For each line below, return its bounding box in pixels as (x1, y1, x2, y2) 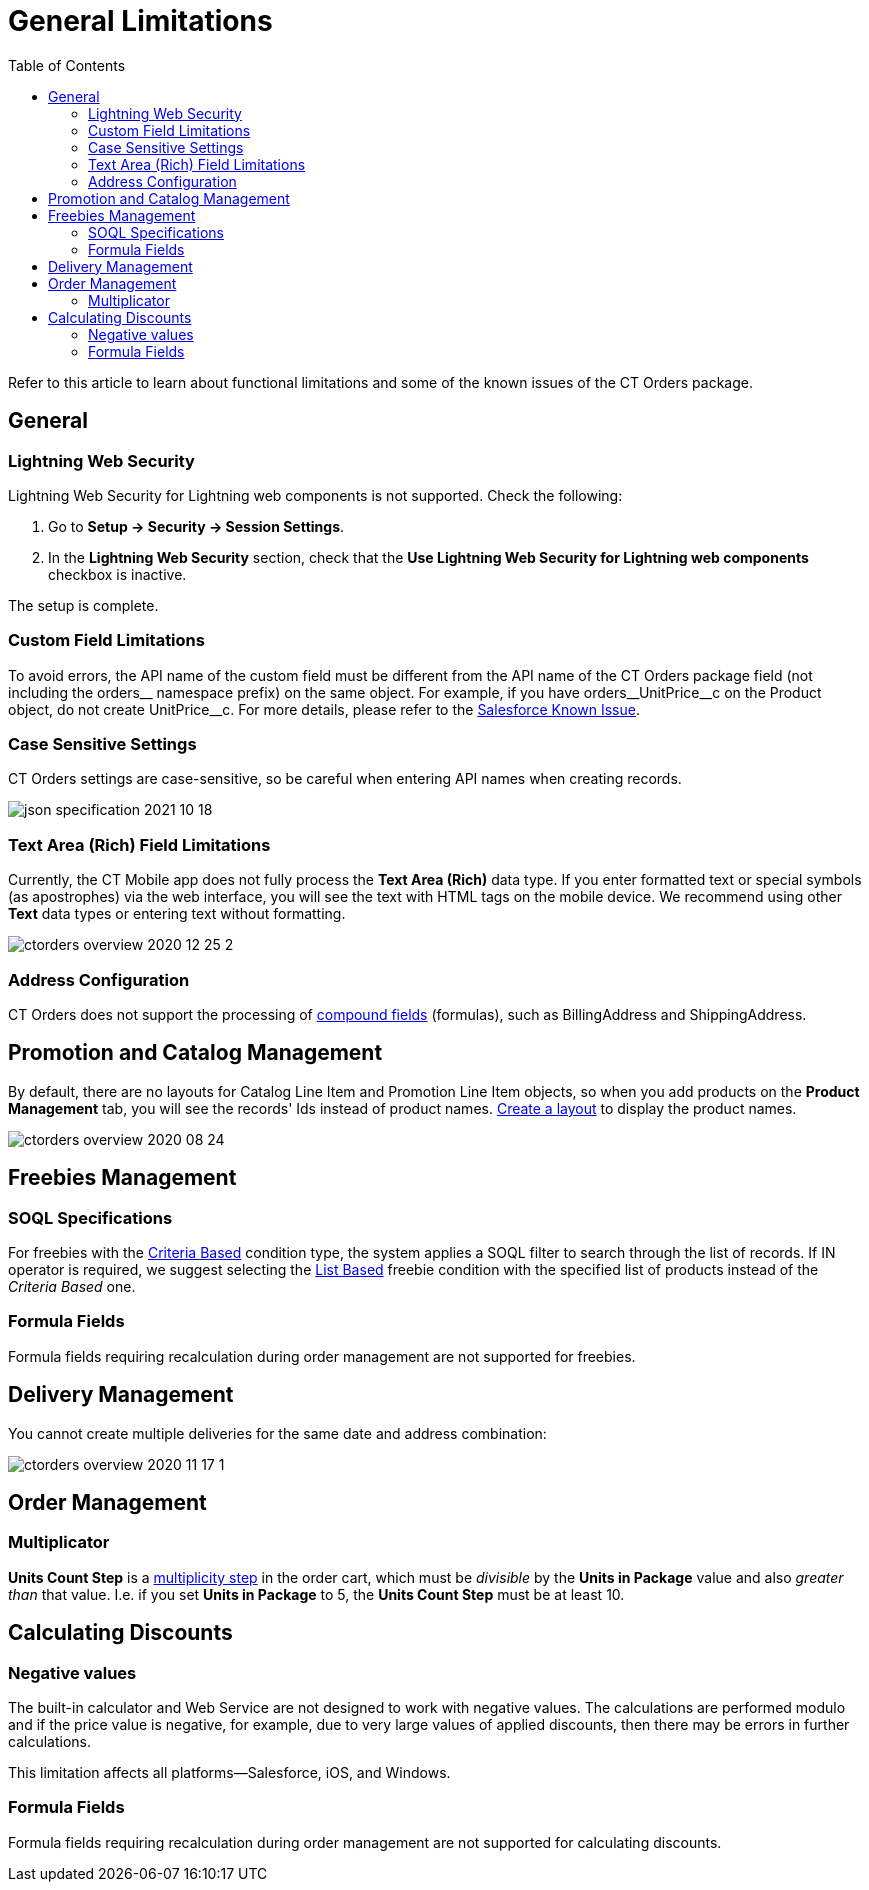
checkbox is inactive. (48, 565, 187, 583)
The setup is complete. (8, 596, 159, 614)
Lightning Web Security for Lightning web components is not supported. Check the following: (8, 486, 623, 504)
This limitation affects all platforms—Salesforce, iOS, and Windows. (8, 1764, 451, 1782)
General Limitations (8, 4, 273, 38)
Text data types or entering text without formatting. (8, 905, 346, 923)
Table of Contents (8, 56, 126, 74)
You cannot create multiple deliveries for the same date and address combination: (8, 1424, 547, 1442)
